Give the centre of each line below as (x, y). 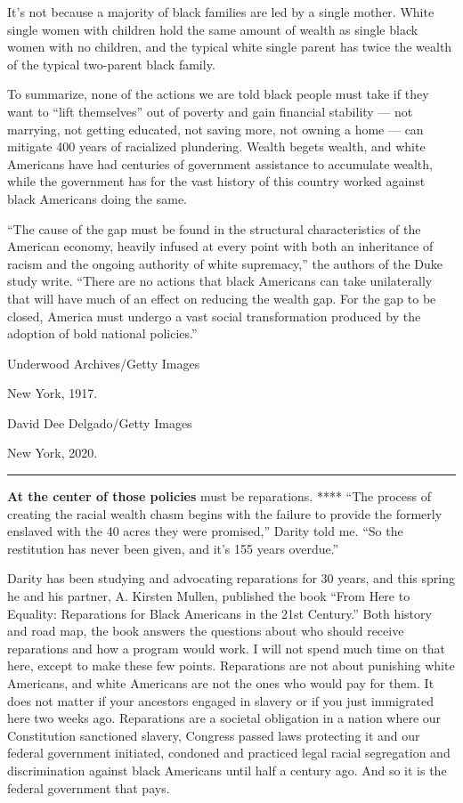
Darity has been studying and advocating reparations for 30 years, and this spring (231, 578)
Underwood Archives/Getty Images (104, 363)
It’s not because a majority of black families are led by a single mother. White (221, 12)
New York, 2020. (53, 453)
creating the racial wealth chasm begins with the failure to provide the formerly (225, 513)
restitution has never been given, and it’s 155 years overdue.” (173, 548)
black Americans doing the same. (97, 198)
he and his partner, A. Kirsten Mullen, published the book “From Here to (209, 596)
